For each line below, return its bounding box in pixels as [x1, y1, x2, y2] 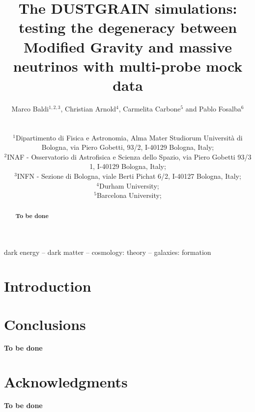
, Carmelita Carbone [118, 103, 181, 113]
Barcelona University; [96, 190, 162, 200]
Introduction [4, 276, 91, 296]
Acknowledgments [4, 372, 128, 392]
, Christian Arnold [60, 103, 116, 113]
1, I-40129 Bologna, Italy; [89, 161, 166, 171]
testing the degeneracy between [18, 17, 237, 37]
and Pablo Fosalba [185, 103, 241, 113]
